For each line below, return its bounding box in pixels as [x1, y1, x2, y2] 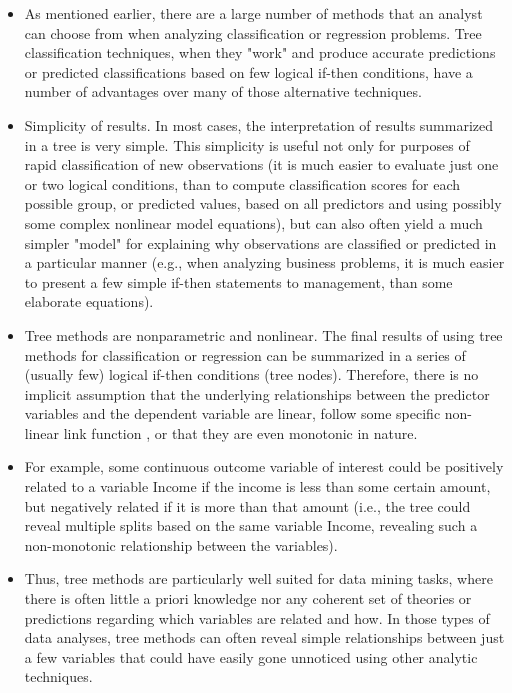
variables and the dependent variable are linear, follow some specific [24, 403, 441, 424]
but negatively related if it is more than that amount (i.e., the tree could [24, 495, 471, 516]
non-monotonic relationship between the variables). [24, 534, 338, 555]
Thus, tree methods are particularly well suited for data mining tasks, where [24, 568, 493, 589]
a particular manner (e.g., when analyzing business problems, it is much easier [24, 252, 505, 273]
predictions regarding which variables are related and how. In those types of [24, 607, 490, 628]
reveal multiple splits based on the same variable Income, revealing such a [24, 515, 478, 536]
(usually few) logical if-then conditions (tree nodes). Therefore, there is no [24, 364, 479, 385]
